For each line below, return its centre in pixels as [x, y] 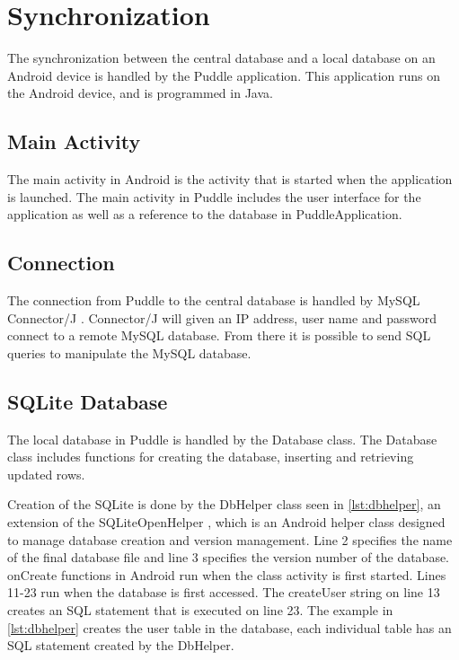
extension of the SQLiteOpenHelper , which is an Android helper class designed [226, 522]
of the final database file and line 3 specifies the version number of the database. [229, 557]
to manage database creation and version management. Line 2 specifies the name [230, 539]
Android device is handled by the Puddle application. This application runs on [224, 75]
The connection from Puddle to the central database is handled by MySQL [214, 300]
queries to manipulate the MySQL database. [129, 352]
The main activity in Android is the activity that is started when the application [230, 179]
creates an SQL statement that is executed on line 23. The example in [200, 610]
